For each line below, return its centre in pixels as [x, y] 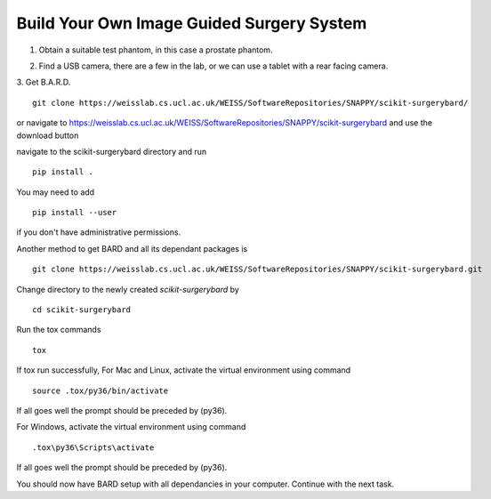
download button [48, 135]
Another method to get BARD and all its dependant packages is [132, 248]
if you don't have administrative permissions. [99, 232]
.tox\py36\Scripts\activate [93, 447]
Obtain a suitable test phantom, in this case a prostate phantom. [156, 50]
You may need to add [56, 192]
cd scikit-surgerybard [82, 310]
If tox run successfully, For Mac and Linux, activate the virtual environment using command [184, 370]
